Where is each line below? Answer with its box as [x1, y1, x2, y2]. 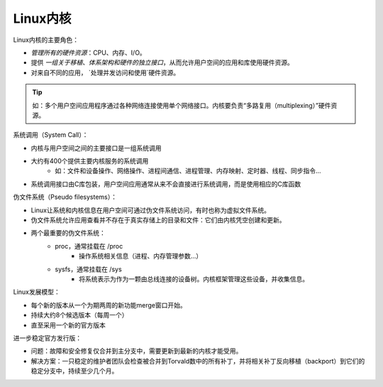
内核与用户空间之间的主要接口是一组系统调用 [30, 143, 162, 152]
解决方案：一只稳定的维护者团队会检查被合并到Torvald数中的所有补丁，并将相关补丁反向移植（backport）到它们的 [30, 356, 365, 365]
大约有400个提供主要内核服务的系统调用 [30, 157, 149, 165]
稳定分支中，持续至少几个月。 [30, 366, 118, 376]
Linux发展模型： [13, 288, 60, 296]
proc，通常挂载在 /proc [55, 241, 123, 250]
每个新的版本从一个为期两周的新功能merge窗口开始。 [30, 300, 187, 309]
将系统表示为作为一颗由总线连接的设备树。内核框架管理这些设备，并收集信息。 [79, 274, 309, 283]
